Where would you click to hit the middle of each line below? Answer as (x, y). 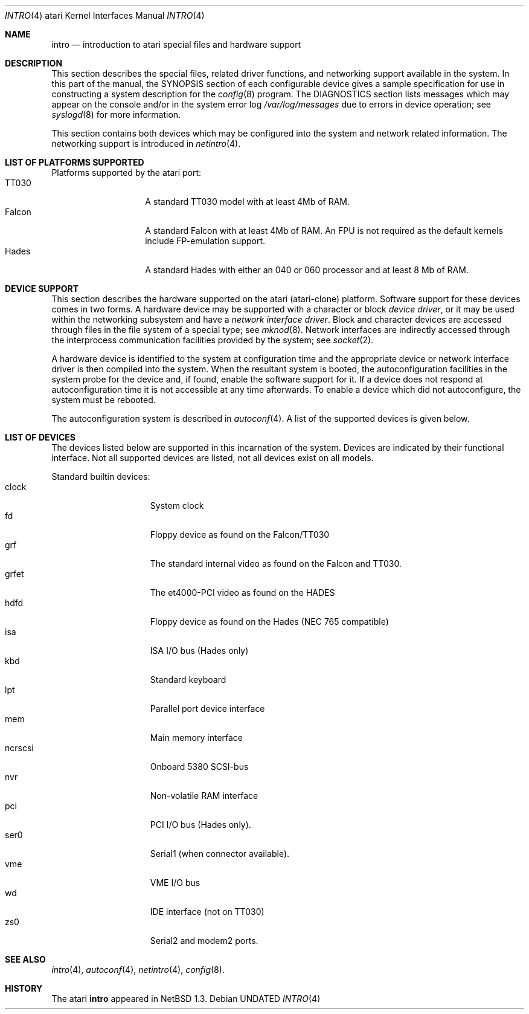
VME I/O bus (175, 883)
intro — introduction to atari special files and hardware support (176, 44)
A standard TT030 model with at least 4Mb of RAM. (248, 202)
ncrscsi (19, 748)
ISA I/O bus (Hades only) (199, 651)
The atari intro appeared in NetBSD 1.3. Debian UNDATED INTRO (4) (186, 999)
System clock (177, 505)
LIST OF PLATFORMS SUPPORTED (75, 162)
